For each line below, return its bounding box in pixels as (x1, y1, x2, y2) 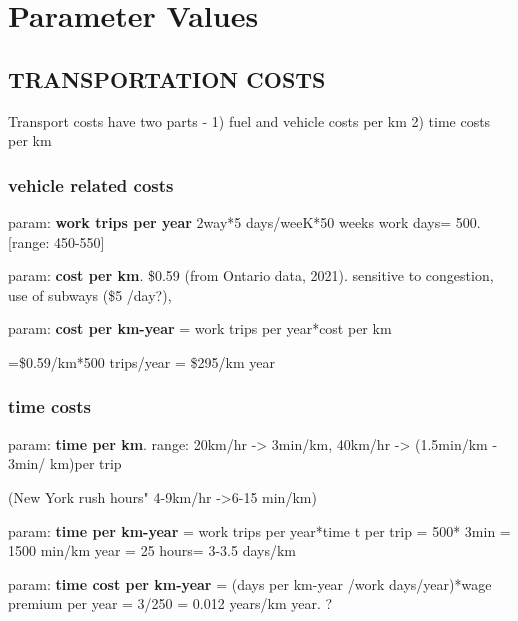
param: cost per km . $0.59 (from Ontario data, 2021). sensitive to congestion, (8, 265, 494, 286)
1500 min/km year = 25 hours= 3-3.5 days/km (8, 540, 296, 561)
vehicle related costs (8, 172, 174, 197)
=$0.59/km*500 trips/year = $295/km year (8, 351, 275, 372)
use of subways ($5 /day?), (8, 284, 172, 305)
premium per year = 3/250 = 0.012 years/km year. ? (8, 593, 333, 614)
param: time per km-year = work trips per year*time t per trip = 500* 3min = (8, 520, 511, 541)
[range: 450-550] (8, 231, 105, 252)
